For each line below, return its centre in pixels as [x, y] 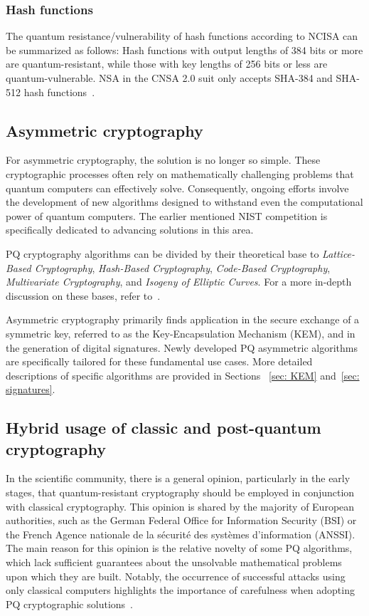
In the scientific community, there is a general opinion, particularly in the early [178, 478]
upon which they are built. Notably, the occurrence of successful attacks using [176, 576]
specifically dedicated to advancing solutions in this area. [130, 230]
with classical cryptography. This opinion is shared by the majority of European [180, 506]
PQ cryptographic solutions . [69, 604]
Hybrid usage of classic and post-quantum [164, 428]
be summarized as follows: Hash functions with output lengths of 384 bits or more [184, 49]
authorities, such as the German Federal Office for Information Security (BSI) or [181, 520]
